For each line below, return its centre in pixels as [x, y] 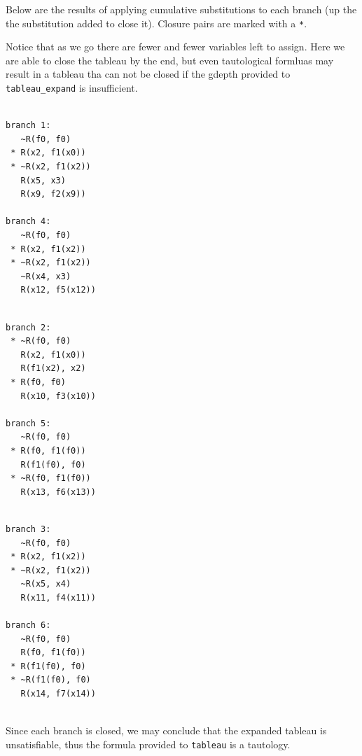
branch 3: [28, 529]
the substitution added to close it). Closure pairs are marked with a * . [156, 23]
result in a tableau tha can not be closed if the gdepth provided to [148, 74]
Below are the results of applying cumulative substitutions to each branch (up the [181, 9]
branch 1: [28, 126]
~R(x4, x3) [46, 276]
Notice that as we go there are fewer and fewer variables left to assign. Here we [175, 47]
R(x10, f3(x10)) [58, 396]
